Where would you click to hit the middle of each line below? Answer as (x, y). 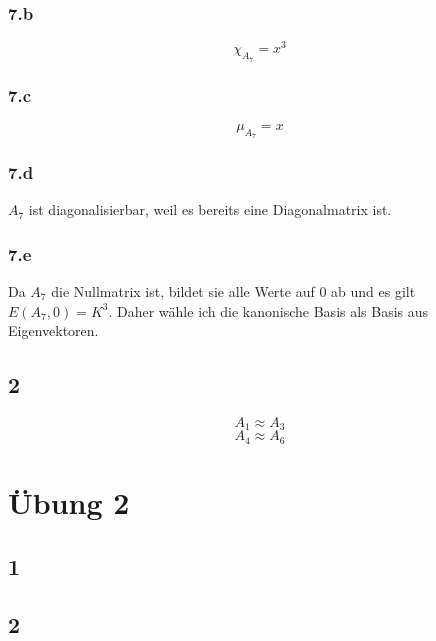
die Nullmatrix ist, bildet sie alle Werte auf (183, 290)
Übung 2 (69, 502)
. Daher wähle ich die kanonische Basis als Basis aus (268, 310)
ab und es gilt (373, 290)
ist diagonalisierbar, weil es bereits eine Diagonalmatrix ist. (210, 209)
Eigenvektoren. (53, 330)
